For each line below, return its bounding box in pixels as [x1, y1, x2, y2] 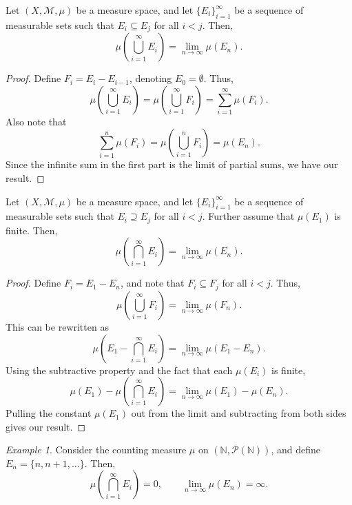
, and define [271, 442, 321, 457]
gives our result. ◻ [6, 419, 86, 433]
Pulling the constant [6, 406, 92, 420]
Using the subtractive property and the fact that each [6, 362, 233, 377]
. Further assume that [202, 209, 295, 223]
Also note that [6, 114, 67, 128]
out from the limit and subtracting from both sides [131, 406, 346, 420]
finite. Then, [6, 223, 58, 237]
